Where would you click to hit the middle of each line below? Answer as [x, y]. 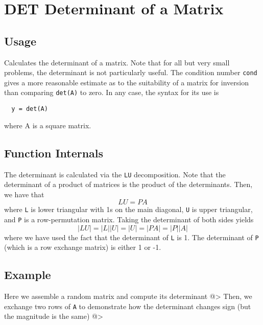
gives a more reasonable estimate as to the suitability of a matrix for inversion [126, 82]
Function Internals [54, 153]
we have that [24, 194]
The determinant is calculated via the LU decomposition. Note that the [115, 174]
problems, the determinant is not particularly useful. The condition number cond [131, 72]
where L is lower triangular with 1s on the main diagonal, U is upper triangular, [128, 209]
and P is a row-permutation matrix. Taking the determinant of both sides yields [129, 219]
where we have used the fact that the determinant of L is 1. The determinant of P [131, 237]
